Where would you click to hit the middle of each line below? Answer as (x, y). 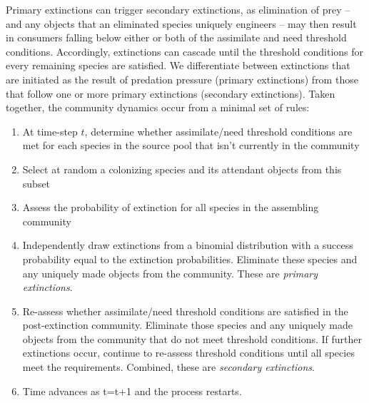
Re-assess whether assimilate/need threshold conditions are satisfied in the (185, 311)
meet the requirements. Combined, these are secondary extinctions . (168, 367)
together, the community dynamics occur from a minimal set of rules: (158, 107)
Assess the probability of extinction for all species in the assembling (171, 207)
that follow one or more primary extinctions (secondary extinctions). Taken (171, 93)
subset (36, 183)
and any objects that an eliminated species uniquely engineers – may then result (181, 23)
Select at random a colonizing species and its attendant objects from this (182, 169)
